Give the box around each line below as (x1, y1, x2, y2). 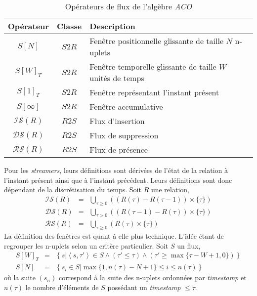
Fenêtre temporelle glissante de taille (89, 61, 216, 72)
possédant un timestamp (107, 282, 181, 292)
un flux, (177, 240, 201, 251)
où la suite (4, 272, 36, 283)
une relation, (151, 184, 189, 195)
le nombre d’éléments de (25, 282, 99, 292)
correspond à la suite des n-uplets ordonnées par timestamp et (58, 272, 247, 283)
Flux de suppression (89, 129, 159, 141)
